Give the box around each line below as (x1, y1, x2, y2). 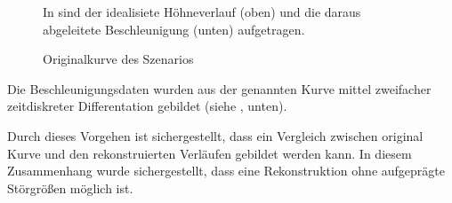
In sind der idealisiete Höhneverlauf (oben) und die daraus (43, 3, 361, 20)
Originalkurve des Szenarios (43, 50, 194, 68)
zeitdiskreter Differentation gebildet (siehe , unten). (7, 97, 287, 115)
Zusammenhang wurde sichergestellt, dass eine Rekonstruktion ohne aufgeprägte (7, 161, 445, 180)
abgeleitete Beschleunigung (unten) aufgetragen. (43, 20, 305, 38)
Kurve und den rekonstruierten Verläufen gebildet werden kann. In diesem (7, 144, 412, 162)
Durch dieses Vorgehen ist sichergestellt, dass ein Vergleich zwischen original (7, 126, 424, 144)
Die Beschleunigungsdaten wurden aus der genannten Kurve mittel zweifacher (7, 79, 432, 98)
